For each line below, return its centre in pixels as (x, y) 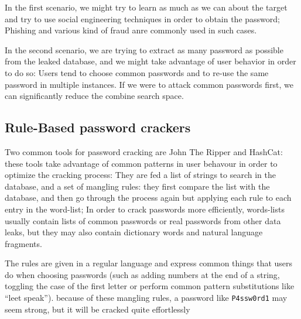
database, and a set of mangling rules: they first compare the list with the (137, 186)
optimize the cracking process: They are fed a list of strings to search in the (140, 175)
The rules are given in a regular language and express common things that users (149, 263)
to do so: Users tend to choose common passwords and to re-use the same (137, 72)
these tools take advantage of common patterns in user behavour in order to (141, 163)
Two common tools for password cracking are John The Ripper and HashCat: (144, 151)
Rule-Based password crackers (98, 127)
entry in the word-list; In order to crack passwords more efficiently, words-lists (145, 209)
